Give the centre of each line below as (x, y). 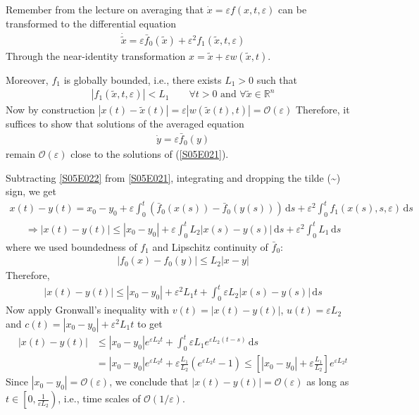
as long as (328, 382)
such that (277, 79)
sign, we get (31, 191)
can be (293, 9)
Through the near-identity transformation (96, 55)
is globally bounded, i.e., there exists (143, 79)
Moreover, (27, 79)
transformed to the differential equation (91, 23)
